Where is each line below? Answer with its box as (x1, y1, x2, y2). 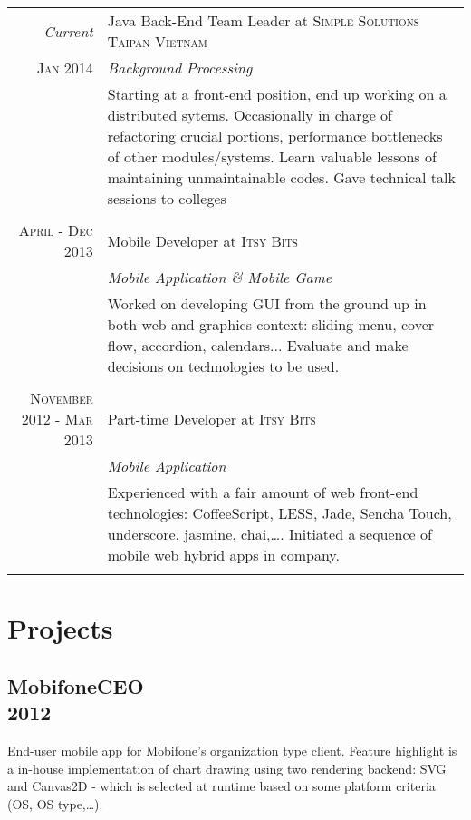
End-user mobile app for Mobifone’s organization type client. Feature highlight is (7, 740, 457, 759)
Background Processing (107, 57, 253, 78)
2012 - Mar (21, 408, 93, 429)
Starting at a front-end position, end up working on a (107, 83, 447, 104)
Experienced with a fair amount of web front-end (107, 482, 418, 503)
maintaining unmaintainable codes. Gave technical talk (107, 167, 456, 188)
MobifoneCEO (7, 671, 144, 699)
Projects (7, 610, 113, 647)
